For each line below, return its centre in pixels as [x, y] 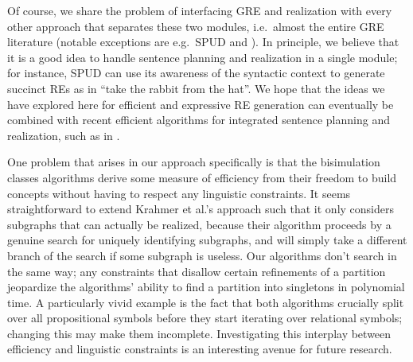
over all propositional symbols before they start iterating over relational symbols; [205, 318]
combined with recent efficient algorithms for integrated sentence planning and [199, 120]
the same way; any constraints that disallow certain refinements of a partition [197, 271]
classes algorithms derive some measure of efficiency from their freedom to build [202, 177]
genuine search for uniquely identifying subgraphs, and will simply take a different [207, 240]
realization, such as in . [64, 135]
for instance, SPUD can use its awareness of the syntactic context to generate [196, 73]
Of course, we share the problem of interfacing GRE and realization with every [200, 10]
